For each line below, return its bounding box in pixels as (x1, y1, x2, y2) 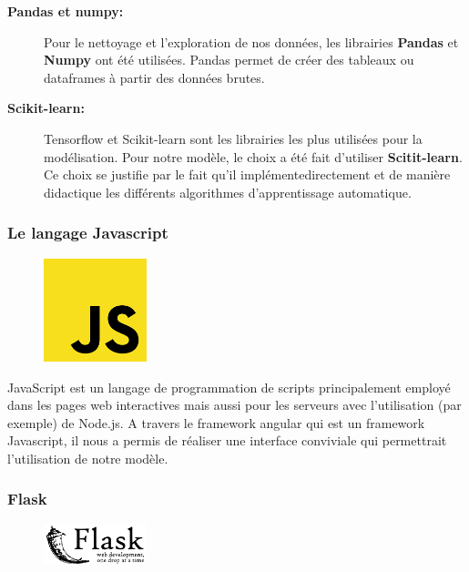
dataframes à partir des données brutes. (44, 67, 265, 87)
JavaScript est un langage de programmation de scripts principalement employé (7, 377, 451, 396)
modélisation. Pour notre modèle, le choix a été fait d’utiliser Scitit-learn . (44, 147, 463, 166)
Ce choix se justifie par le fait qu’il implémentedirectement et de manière (44, 165, 451, 184)
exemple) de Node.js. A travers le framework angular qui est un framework (7, 413, 425, 432)
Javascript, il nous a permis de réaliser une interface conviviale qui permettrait (7, 431, 447, 450)
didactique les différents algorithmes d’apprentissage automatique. (44, 182, 412, 201)
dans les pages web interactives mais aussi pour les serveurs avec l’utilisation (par (7, 395, 462, 414)
